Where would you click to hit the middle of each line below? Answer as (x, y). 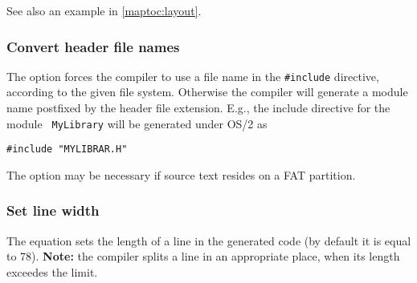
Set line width (53, 210)
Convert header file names (93, 46)
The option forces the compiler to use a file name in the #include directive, (193, 76)
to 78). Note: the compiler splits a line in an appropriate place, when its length (203, 256)
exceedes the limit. (52, 271)
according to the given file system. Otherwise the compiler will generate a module (207, 92)
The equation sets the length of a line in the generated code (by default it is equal (209, 240)
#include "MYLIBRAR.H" (67, 150)
